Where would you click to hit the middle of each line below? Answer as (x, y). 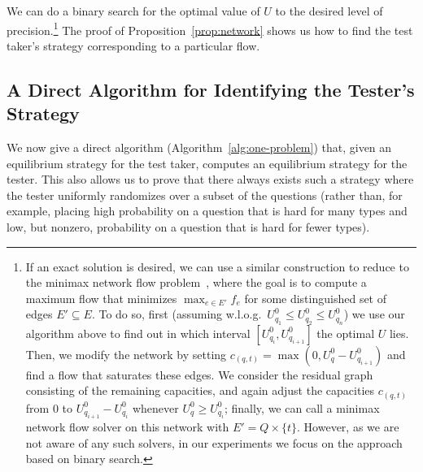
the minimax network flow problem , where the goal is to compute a (196, 282)
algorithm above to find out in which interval (138, 333)
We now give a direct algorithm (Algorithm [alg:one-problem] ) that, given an (199, 147)
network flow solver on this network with (127, 427)
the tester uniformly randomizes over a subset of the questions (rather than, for (205, 195)
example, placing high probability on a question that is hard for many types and (207, 211)
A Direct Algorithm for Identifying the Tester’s (211, 89)
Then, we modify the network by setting (126, 354)
